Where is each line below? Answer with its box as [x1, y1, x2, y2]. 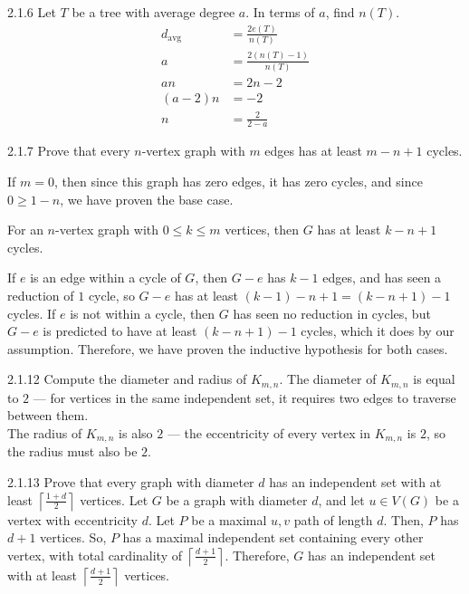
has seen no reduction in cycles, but [233, 303, 431, 322]
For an [7, 220, 43, 239]
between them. [7, 406, 89, 425]
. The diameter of [279, 369, 377, 388]
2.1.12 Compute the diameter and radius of [7, 369, 247, 388]
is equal [413, 369, 455, 388]
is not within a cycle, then [70, 303, 215, 322]
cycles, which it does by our [301, 321, 455, 340]
